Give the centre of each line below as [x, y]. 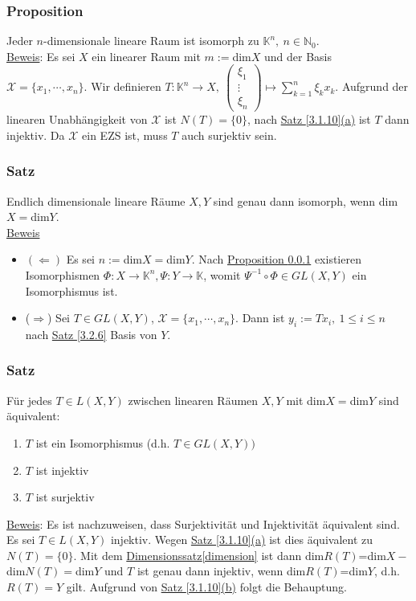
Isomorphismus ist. [71, 290]
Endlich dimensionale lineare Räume [96, 200]
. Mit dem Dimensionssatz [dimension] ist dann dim [199, 555]
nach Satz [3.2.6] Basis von [91, 334]
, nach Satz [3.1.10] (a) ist [309, 119]
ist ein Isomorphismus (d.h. [103, 442]
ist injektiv [62, 470]
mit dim [306, 400]
